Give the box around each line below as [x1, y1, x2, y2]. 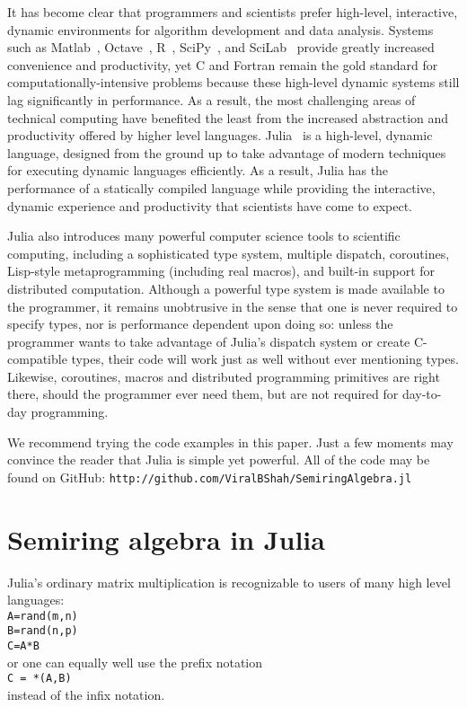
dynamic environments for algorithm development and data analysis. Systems [7, 20, 434, 39]
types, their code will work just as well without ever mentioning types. [71, 349, 459, 368]
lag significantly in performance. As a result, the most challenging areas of [7, 90, 416, 109]
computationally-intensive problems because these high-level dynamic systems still [7, 73, 460, 92]
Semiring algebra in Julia [7, 520, 325, 557]
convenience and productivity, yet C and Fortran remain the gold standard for [7, 55, 438, 74]
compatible [7, 349, 67, 368]
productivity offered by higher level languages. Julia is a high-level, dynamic [7, 126, 433, 145]
